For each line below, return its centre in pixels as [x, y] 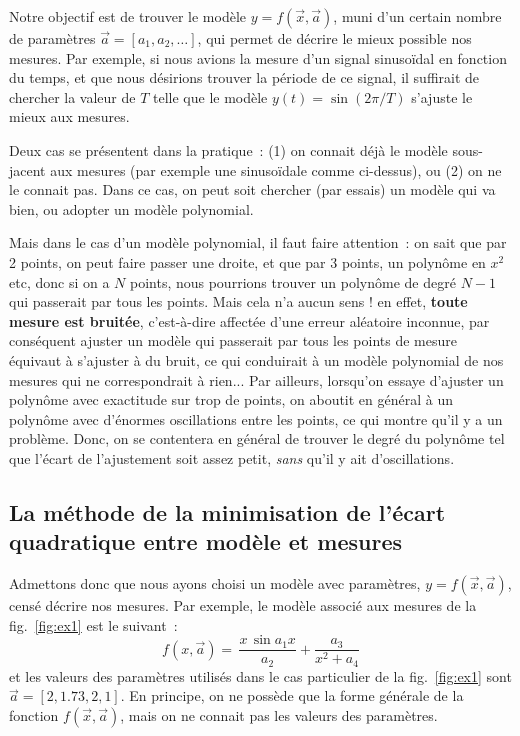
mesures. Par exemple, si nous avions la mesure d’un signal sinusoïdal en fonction [258, 57]
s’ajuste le [442, 96]
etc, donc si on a [59, 281]
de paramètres [52, 38]
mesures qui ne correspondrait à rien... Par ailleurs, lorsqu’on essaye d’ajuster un [256, 379]
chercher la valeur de [72, 96]
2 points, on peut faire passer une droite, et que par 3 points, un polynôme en [247, 261]
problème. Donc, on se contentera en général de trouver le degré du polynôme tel [257, 438]
